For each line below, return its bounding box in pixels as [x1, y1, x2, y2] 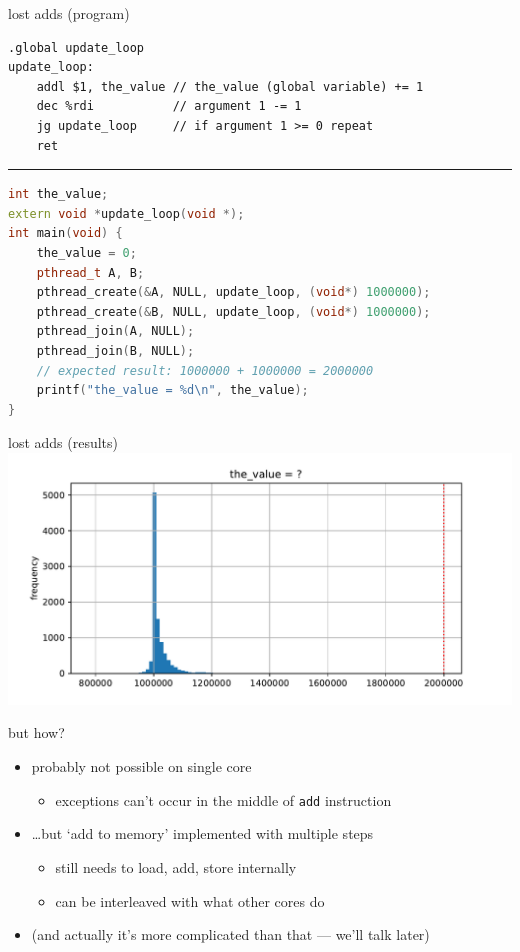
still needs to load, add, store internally [55, 856, 297, 877]
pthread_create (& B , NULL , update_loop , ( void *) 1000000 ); [36, 304, 431, 319]
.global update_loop [8, 40, 145, 55]
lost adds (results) [8, 432, 119, 453]
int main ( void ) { [8, 226, 123, 241]
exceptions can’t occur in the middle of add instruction [55, 789, 392, 810]
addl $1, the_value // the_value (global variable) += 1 [36, 79, 424, 94]
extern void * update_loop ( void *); [8, 206, 245, 221]
